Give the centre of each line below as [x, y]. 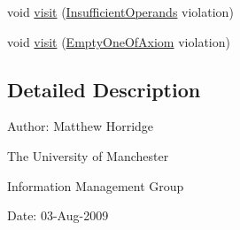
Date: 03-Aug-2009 [58, 215]
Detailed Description [104, 89]
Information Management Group [96, 185]
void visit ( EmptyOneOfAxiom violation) [119, 41]
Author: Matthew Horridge [81, 126]
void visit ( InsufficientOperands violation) [120, 11]
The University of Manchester [88, 155]
